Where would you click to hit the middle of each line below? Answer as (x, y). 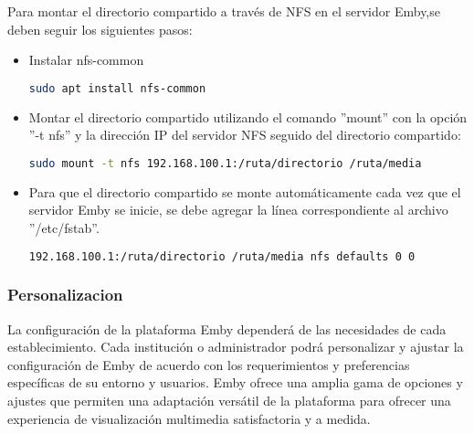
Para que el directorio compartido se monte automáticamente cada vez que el (245, 191)
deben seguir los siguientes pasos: (100, 29)
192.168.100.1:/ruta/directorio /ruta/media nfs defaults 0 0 (222, 256)
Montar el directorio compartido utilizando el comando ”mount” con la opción (248, 116)
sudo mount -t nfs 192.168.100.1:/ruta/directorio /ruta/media (225, 163)
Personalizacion (65, 295)
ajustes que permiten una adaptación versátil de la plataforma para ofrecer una (229, 400)
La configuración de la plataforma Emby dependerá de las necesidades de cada (227, 328)
